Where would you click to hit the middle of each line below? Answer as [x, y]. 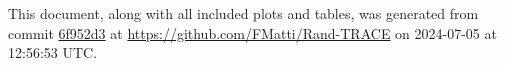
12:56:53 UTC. [53, 52]
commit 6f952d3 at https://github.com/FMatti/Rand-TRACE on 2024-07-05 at [252, 32]
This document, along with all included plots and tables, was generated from [243, 13]
